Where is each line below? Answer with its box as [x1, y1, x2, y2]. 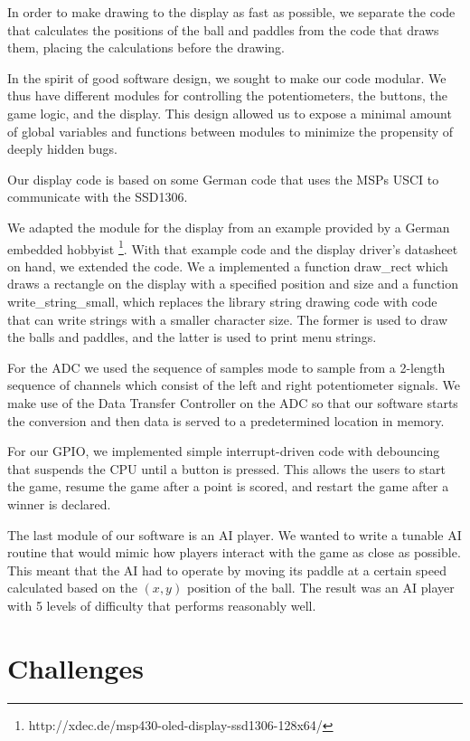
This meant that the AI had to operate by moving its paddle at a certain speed [7, 560, 447, 579]
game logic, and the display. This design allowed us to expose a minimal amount [7, 103, 452, 122]
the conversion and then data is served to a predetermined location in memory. [7, 411, 445, 430]
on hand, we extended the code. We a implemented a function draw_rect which [7, 256, 448, 275]
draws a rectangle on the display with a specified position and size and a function [7, 274, 459, 293]
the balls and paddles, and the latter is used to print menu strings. [7, 328, 377, 347]
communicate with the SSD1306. [7, 187, 188, 206]
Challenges [7, 649, 144, 686]
